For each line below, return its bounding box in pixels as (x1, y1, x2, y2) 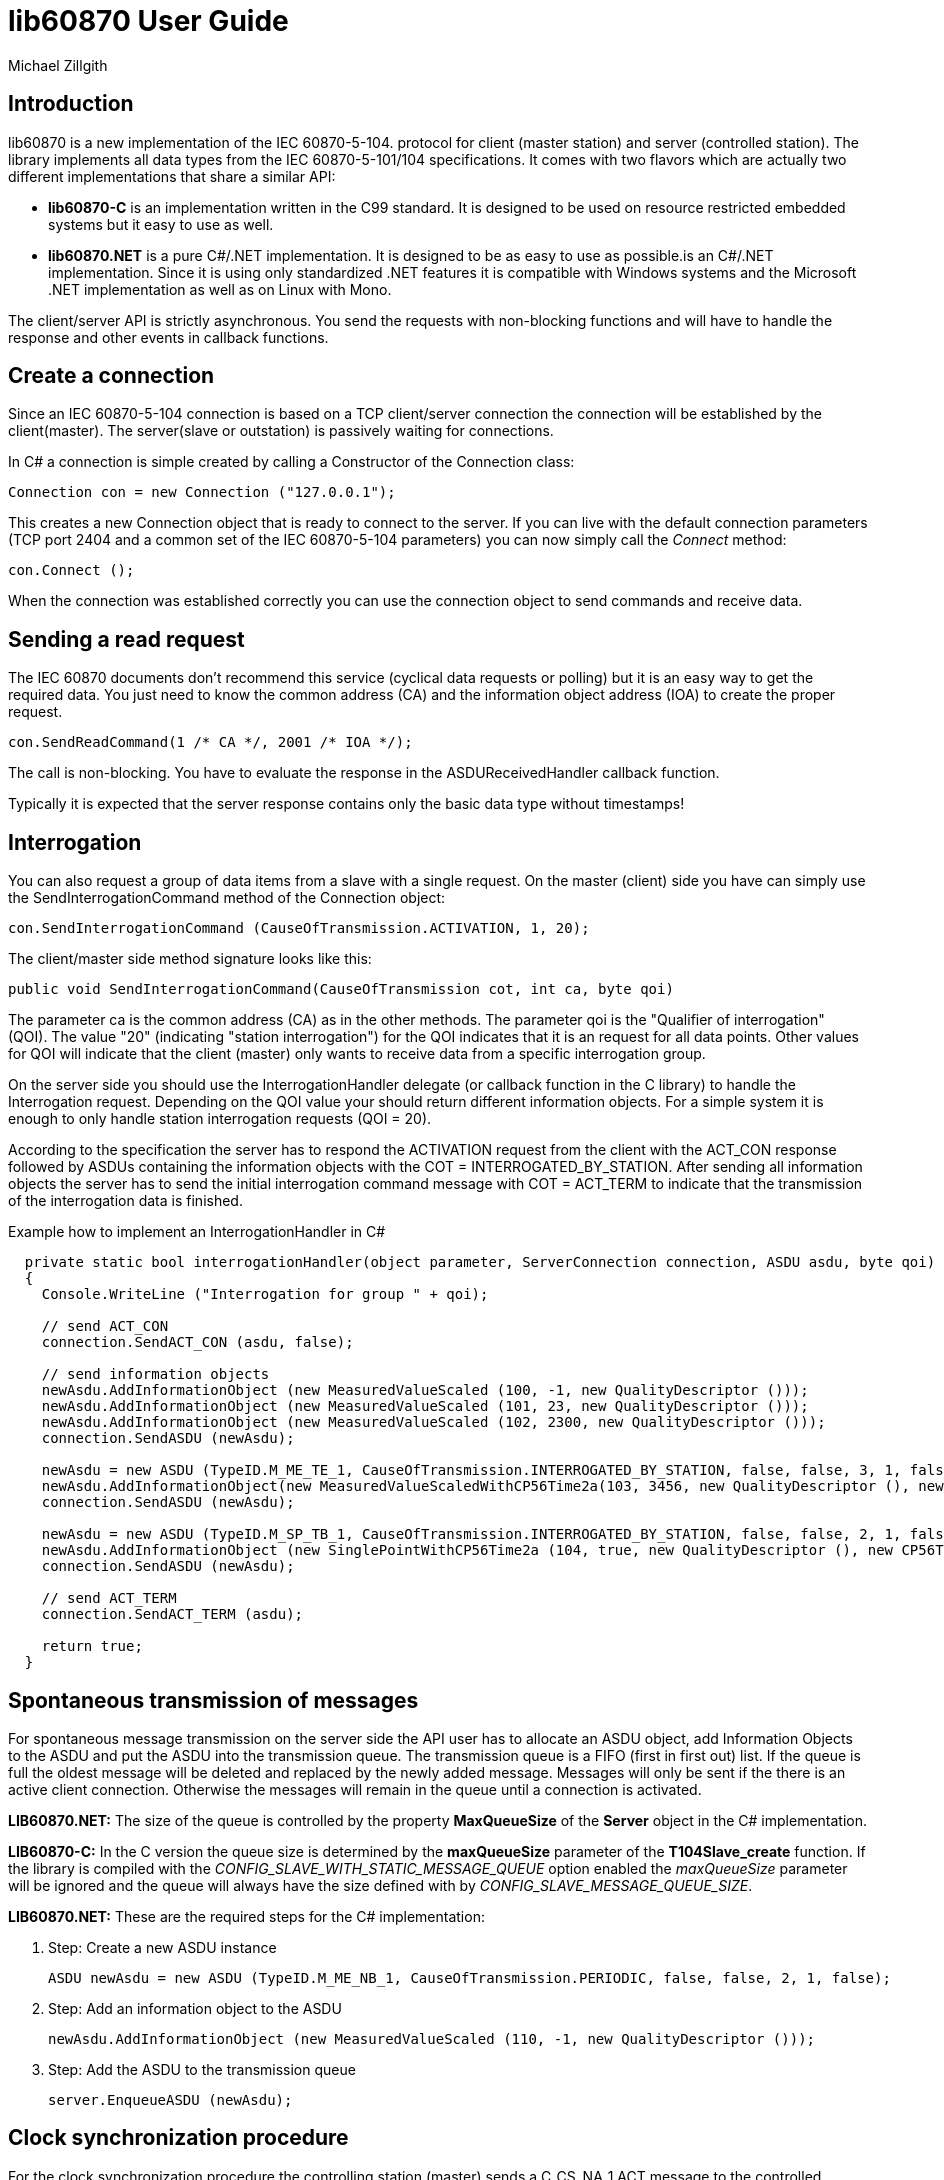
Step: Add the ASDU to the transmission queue (48, 2060, 356, 2078)
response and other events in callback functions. (8, 328, 329, 346)
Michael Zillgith (8, 56, 108, 74)
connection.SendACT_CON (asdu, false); (41, 1334, 354, 1351)
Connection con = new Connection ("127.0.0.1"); (8, 484, 396, 501)
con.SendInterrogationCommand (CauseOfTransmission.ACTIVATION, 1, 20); (8, 920, 590, 937)
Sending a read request (8, 626, 245, 652)
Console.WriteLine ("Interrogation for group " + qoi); (41, 1286, 489, 1303)
